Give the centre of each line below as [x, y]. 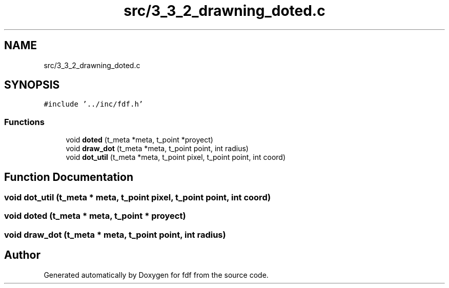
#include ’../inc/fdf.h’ [94, 104]
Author [22, 255]
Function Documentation [69, 177]
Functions [24, 122]
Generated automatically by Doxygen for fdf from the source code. [156, 275]
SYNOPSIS [32, 85]
